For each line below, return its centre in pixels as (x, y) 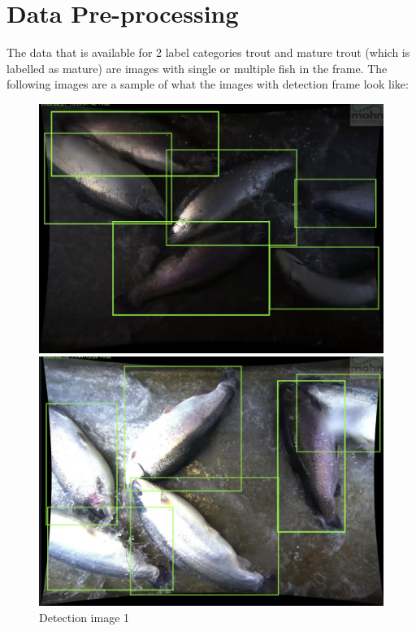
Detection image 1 (84, 617)
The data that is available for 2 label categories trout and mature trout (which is (208, 52)
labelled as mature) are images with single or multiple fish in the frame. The (197, 68)
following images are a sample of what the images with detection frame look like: (208, 84)
